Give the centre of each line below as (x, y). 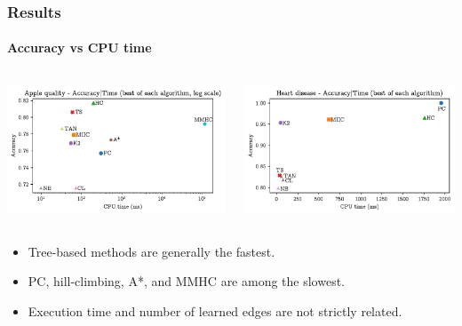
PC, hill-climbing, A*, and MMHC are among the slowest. (187, 281)
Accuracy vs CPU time (80, 48)
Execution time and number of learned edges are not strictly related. (215, 310)
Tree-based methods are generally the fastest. (151, 251)
